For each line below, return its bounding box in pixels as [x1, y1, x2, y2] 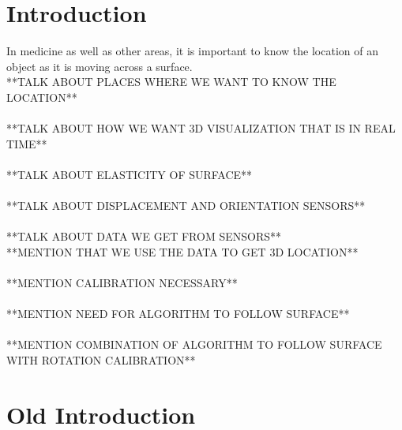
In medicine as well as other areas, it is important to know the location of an [6, 43, 378, 59]
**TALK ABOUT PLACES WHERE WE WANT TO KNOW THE [6, 73, 336, 90]
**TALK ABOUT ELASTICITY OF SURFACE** [6, 166, 253, 182]
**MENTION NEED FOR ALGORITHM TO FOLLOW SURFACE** [6, 305, 350, 322]
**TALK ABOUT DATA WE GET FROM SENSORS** [6, 228, 281, 245]
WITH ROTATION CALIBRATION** [6, 352, 196, 368]
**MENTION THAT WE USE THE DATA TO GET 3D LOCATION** [6, 243, 359, 260]
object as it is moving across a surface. [6, 58, 193, 74]
